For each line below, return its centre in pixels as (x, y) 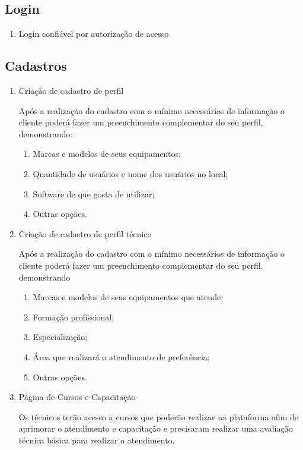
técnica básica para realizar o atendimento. (97, 440)
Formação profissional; (74, 317)
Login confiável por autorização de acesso (94, 34)
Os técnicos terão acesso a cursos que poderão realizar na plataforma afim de (158, 416)
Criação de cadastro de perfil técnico (85, 233)
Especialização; (60, 337)
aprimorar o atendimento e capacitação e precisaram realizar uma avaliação (156, 428)
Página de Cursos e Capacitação (77, 397)
